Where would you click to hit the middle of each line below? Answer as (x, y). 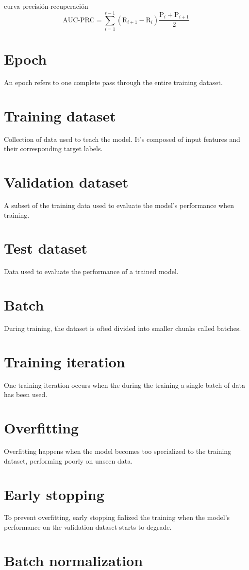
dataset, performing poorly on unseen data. (68, 460)
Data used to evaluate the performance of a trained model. (91, 271)
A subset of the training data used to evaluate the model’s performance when (119, 205)
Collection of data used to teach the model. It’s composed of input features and (122, 139)
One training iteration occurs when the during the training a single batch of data (125, 385)
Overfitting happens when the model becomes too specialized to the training (118, 451)
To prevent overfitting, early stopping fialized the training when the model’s (117, 517)
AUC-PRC (79, 20)
